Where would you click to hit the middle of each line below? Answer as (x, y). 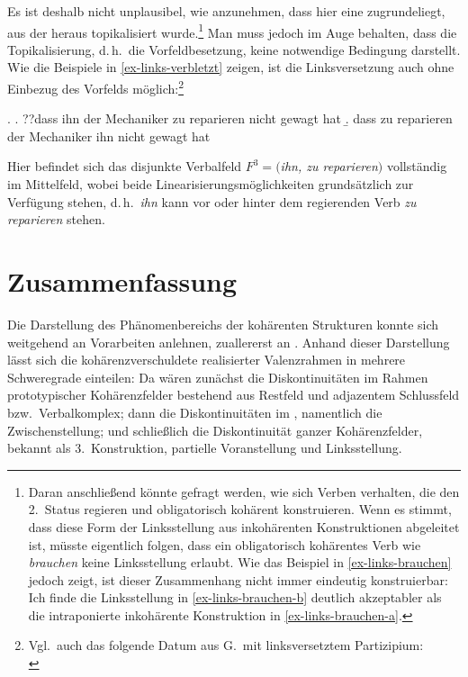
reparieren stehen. (56, 219)
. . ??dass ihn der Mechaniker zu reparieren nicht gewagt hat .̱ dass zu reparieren (230, 118)
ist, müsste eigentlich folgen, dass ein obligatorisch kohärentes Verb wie (225, 544)
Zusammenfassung (122, 281)
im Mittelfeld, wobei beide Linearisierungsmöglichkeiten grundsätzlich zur (211, 184)
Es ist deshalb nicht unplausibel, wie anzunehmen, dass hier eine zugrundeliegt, (226, 11)
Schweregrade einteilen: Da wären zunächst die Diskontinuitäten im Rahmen (218, 377)
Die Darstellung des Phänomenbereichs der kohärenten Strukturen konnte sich (223, 324)
